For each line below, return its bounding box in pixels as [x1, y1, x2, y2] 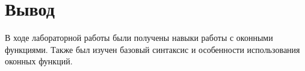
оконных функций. [5, 55, 73, 67]
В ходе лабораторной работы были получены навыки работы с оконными [5, 31, 273, 44]
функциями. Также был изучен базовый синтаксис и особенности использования [5, 43, 300, 55]
